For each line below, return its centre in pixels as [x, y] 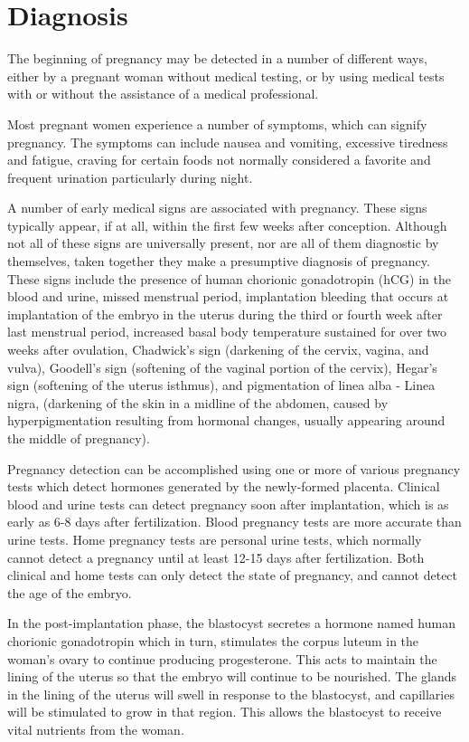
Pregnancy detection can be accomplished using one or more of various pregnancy [234, 468]
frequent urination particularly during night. [130, 177]
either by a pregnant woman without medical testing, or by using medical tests [226, 76]
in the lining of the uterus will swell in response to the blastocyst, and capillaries [231, 694]
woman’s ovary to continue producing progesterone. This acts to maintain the [222, 658]
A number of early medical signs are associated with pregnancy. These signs [217, 208]
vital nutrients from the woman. [96, 729]
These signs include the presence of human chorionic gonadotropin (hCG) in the [229, 278]
